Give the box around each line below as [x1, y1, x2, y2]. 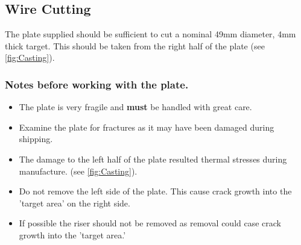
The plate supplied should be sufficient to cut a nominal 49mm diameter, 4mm [5, 28, 296, 40]
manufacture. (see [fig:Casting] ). [19, 164, 138, 177]
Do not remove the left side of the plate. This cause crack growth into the [19, 185, 292, 197]
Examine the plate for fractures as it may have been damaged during [19, 120, 274, 133]
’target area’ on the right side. [19, 196, 130, 209]
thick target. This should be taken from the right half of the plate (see [5, 39, 265, 52]
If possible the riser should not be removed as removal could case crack [19, 217, 282, 229]
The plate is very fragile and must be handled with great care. [19, 101, 252, 113]
